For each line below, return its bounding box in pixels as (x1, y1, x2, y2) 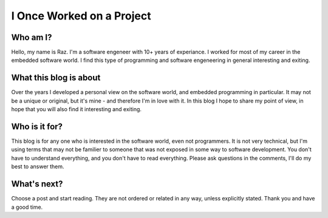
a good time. (11, 203, 43, 211)
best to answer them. (11, 163, 64, 170)
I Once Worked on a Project (11, 9, 151, 22)
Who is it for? (11, 121, 63, 132)
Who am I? (11, 32, 52, 43)
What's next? (11, 179, 63, 189)
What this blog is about (11, 73, 101, 83)
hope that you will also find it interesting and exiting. (11, 106, 142, 113)
